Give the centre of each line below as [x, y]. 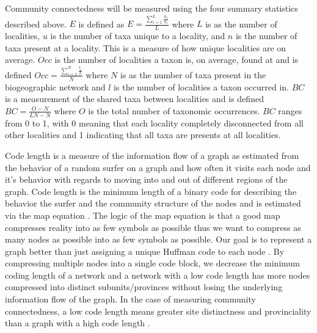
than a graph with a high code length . [78, 323]
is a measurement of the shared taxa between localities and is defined [134, 99]
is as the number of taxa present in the [193, 74]
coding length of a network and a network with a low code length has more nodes [158, 275]
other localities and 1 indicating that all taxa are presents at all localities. [143, 135]
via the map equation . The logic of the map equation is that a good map [143, 215]
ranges [290, 110]
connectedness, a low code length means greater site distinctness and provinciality [158, 311]
